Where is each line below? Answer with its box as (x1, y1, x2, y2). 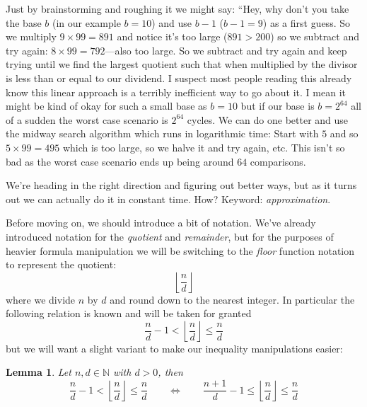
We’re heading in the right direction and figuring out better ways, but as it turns (6, 178, 357, 193)
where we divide (6, 292, 76, 306)
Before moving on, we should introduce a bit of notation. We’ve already (6, 215, 316, 230)
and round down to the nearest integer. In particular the (110, 292, 355, 306)
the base (6, 15, 42, 30)
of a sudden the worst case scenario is (6, 112, 168, 127)
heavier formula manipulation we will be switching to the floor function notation (6, 243, 355, 258)
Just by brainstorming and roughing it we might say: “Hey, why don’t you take (6, 1, 349, 16)
